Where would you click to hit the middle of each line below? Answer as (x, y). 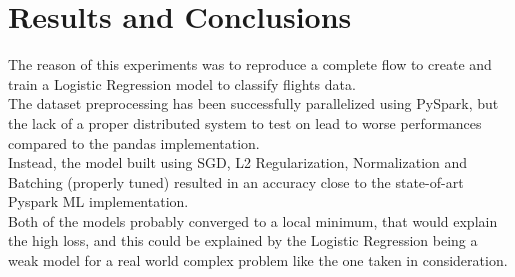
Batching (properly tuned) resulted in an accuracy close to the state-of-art (236, 181)
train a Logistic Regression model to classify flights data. (182, 83)
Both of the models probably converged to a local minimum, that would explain (253, 220)
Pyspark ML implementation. (98, 201)
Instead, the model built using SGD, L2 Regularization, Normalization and (238, 162)
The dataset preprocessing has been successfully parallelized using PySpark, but (253, 103)
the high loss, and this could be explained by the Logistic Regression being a (243, 240)
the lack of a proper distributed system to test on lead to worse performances (245, 122)
